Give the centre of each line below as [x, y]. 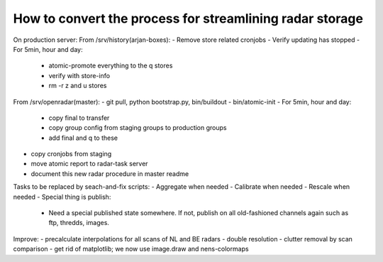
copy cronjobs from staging [71, 154]
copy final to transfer [79, 118]
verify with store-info [79, 75]
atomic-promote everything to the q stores [111, 66]
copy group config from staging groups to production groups [138, 128]
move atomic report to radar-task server [89, 164]
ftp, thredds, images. [79, 223]
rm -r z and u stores [78, 86]
